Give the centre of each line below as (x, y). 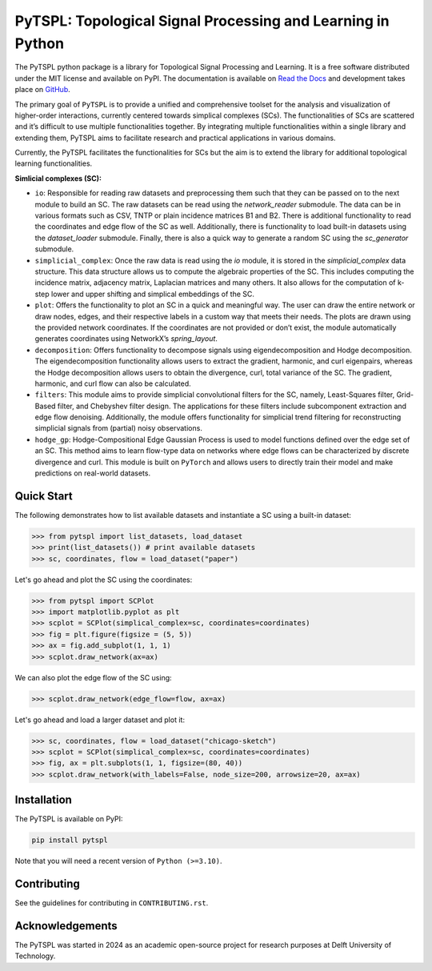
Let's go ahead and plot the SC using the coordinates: (104, 580)
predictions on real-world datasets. (93, 473)
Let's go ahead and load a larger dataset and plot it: (100, 720)
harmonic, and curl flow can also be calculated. (113, 383)
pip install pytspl (70, 840)
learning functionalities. (54, 163)
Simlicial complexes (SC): (58, 178)
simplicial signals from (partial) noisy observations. (119, 428)
